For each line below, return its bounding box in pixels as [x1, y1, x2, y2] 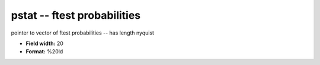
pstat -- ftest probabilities [11, 9, 141, 22]
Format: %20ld [25, 48, 63, 55]
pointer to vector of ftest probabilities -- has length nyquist [11, 29, 154, 36]
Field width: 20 [25, 40, 63, 47]
